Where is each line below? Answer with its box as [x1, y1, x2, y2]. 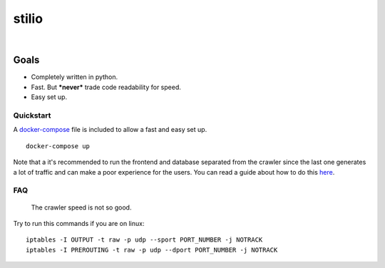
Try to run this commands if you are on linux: [13, 219, 145, 227]
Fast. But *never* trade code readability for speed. [31, 83, 182, 91]
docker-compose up [26, 142, 91, 150]
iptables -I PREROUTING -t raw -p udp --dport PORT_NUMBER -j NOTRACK [26, 246, 278, 254]
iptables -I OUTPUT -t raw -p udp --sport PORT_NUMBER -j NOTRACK [26, 236, 263, 244]
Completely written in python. [31, 73, 118, 81]
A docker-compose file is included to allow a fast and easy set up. [13, 125, 207, 134]
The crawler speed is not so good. [31, 203, 132, 212]
